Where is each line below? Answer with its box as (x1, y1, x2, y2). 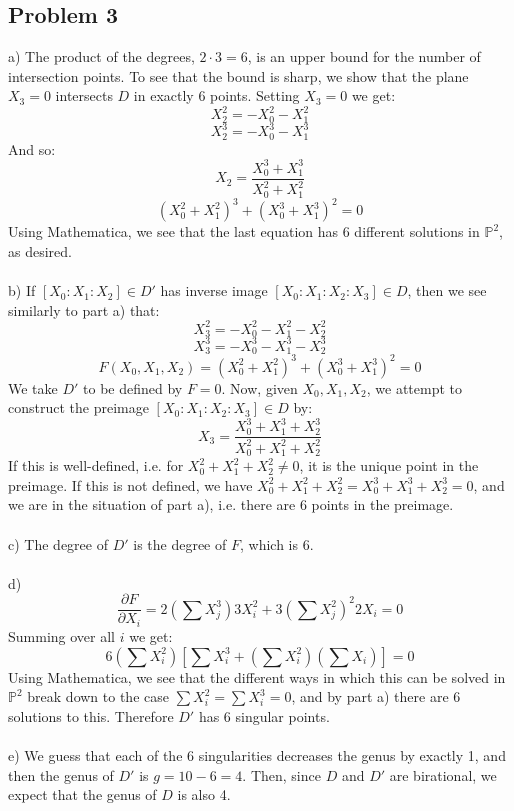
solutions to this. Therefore (8, 705, 174, 726)
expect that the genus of (8, 784, 157, 805)
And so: (8, 138, 56, 159)
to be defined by (83, 377, 183, 398)
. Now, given (221, 377, 298, 398)
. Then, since (242, 764, 321, 785)
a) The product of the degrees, (8, 46, 195, 67)
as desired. (8, 240, 72, 261)
